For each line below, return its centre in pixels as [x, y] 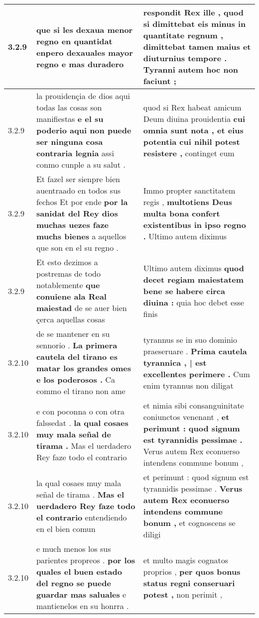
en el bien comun [66, 528]
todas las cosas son [69, 107]
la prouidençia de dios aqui [83, 96]
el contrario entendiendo [81, 517]
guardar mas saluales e [81, 594]
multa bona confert [182, 213]
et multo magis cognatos [186, 560]
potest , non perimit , [183, 594]
